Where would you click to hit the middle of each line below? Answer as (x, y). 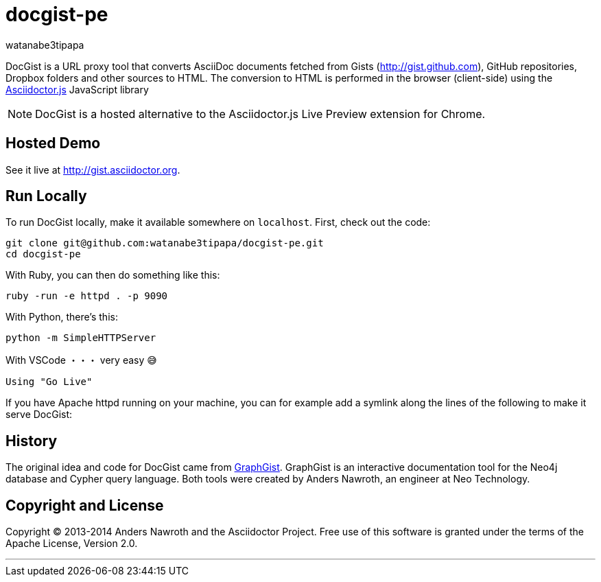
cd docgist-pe (43, 254)
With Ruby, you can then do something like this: (113, 275)
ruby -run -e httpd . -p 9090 (87, 296)
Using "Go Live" (49, 382)
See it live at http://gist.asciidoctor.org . (93, 170)
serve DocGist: (39, 415)
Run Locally (46, 196)
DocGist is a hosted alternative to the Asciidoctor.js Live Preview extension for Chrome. (260, 114)
